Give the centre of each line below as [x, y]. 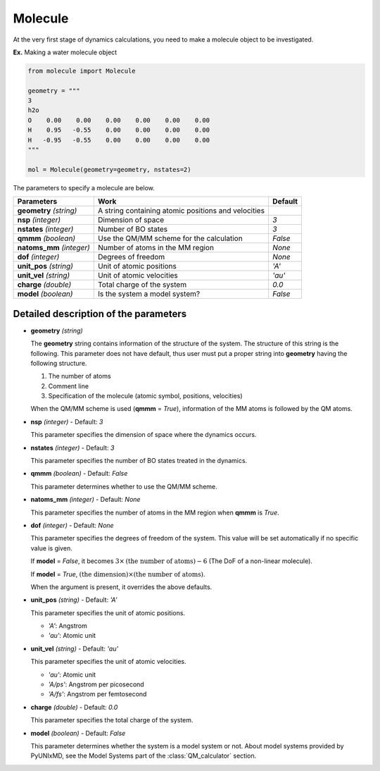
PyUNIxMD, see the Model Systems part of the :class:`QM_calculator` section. [144, 756]
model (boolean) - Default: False [78, 733]
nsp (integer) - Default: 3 [67, 421]
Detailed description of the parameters [100, 314]
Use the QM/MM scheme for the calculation [170, 238]
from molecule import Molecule [82, 71]
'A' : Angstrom [68, 626]
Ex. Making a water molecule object [65, 52]
